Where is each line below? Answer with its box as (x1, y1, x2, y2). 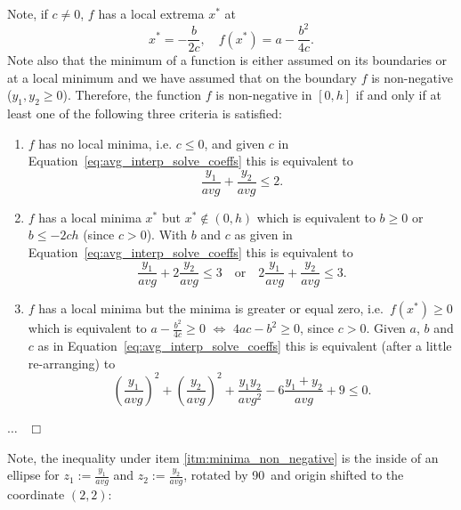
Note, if (7, 4, 48, 22)
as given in (234, 225, 293, 244)
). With (146, 225, 188, 244)
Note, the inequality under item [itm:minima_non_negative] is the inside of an (7, 448, 439, 466)
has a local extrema (98, 4, 205, 22)
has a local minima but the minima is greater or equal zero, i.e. (38, 299, 384, 318)
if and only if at (355, 85, 441, 104)
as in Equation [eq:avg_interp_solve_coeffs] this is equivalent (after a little (37, 336, 452, 355)
